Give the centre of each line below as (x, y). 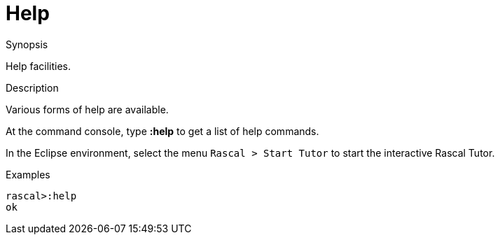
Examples (28, 174)
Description (32, 87)
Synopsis (27, 44)
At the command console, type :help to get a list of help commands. (162, 131)
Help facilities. (39, 66)
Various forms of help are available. (87, 109)
